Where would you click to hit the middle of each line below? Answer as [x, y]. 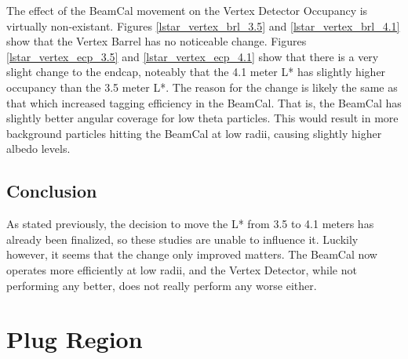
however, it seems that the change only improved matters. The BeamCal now [192, 254]
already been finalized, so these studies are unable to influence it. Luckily [182, 239]
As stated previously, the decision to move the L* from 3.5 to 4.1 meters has [190, 224]
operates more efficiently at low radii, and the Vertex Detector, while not [182, 269]
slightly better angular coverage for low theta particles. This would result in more [202, 118]
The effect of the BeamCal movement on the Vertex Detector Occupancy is [187, 10]
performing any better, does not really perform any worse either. [162, 285]
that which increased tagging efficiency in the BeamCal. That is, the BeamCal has [204, 102]
